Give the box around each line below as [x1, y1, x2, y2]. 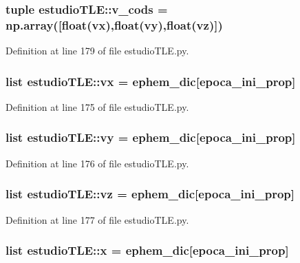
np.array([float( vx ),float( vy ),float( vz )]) [6, 16, 223, 33]
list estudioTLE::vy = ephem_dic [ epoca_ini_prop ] [6, 129, 296, 146]
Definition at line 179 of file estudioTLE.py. [6, 43, 189, 58]
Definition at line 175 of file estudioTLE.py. [6, 99, 189, 114]
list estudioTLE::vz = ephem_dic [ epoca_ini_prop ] [6, 185, 294, 202]
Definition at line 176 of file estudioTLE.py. [6, 156, 189, 170]
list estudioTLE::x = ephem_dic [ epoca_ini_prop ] [6, 242, 289, 259]
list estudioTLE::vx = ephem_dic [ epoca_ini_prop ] [6, 72, 296, 90]
